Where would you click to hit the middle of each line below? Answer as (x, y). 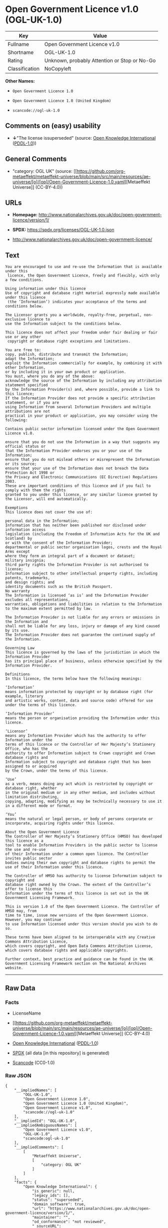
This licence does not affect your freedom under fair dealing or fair (81, 333)
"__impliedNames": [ (35, 1090)
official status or (25, 447)
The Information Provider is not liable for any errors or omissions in (82, 618)
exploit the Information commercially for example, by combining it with (84, 363)
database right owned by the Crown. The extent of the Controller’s (78, 885)
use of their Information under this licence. (54, 867)
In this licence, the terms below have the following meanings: (73, 679)
